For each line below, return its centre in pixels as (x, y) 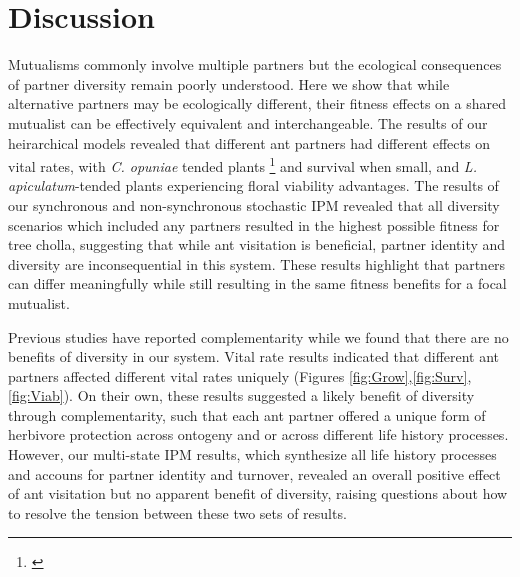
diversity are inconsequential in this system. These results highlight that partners (257, 263)
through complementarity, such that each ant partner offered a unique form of (247, 414)
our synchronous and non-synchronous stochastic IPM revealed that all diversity (254, 204)
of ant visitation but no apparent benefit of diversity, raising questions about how (258, 493)
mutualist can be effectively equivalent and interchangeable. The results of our (248, 122)
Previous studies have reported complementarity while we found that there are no (258, 336)
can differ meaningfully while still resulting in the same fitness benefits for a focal (257, 283)
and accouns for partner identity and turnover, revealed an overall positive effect (254, 473)
